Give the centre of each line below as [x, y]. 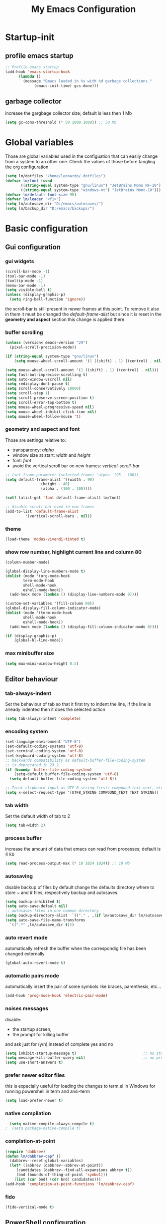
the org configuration [27, 167]
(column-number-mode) [28, 563]
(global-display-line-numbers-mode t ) [45, 572]
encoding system [27, 731]
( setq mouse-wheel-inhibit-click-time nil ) [51, 412]
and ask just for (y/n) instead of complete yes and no [59, 1044]
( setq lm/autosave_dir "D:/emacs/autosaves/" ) [54, 204]
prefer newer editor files [35, 1075]
